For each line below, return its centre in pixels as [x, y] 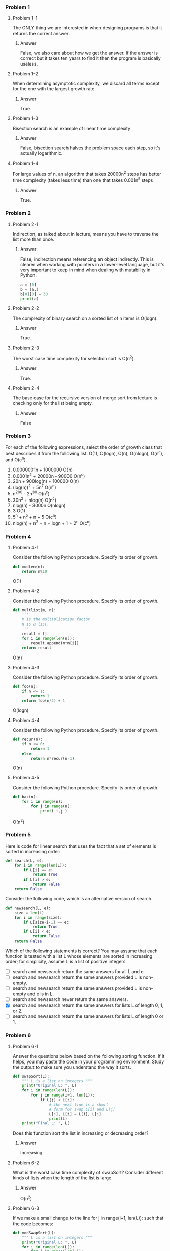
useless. [29, 64]
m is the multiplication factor [56, 619]
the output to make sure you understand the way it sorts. [72, 1067]
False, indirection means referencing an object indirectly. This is [87, 259]
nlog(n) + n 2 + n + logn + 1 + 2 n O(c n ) [52, 523]
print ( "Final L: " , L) [46, 1123]
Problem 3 [18, 436]
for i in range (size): [38, 917]
